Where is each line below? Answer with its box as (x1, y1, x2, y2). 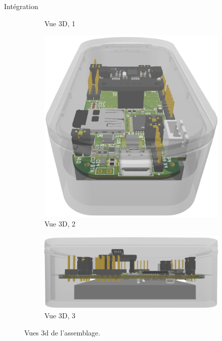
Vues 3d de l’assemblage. (24, 327, 100, 337)
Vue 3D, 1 (44, 18, 76, 28)
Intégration (4, 1, 38, 11)
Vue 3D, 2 (44, 218, 76, 229)
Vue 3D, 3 (44, 310, 76, 321)
